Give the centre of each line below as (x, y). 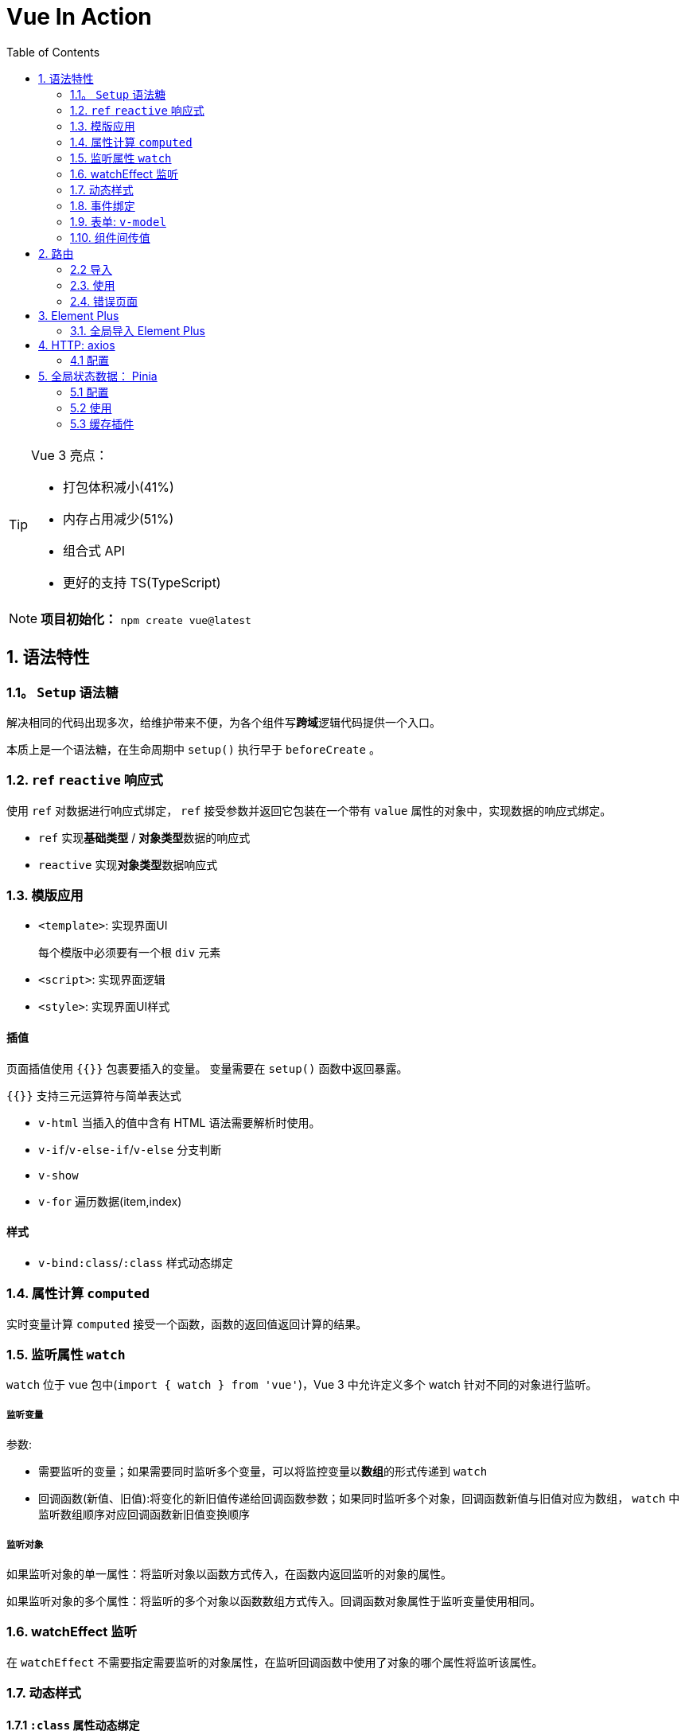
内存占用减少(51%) (119, 519)
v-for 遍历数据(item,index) (110, 1201)
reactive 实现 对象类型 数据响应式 (128, 864)
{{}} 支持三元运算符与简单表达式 (94, 1095)
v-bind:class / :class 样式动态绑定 (136, 1262)
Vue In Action (79, 17)
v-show (58, 1175)
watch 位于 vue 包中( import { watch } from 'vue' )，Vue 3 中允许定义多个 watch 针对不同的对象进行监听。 (302, 1385)
